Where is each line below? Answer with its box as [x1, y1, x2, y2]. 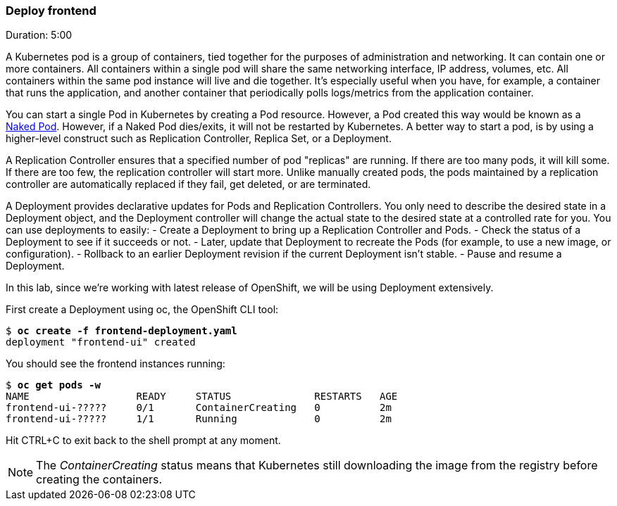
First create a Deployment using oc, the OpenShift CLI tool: [6, 303, 279, 316]
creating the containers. [36, 472, 163, 487]
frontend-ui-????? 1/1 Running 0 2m [6, 413, 392, 425]
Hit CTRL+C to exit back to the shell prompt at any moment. [6, 434, 281, 447]
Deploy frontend [6, 4, 96, 18]
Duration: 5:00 [6, 29, 73, 42]
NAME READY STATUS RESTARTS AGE [6, 391, 398, 403]
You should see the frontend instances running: [6, 358, 225, 370]
